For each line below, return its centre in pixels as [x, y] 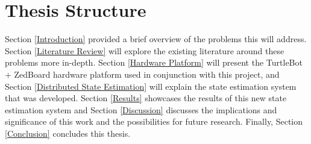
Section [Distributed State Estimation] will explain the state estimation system [151, 86]
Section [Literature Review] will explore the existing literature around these [145, 50]
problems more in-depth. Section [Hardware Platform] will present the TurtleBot [154, 62]
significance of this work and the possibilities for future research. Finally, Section [154, 121]
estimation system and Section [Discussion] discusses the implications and [141, 109]
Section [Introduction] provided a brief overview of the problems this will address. [156, 39]
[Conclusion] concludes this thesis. [68, 133]
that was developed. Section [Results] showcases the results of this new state [146, 98]
